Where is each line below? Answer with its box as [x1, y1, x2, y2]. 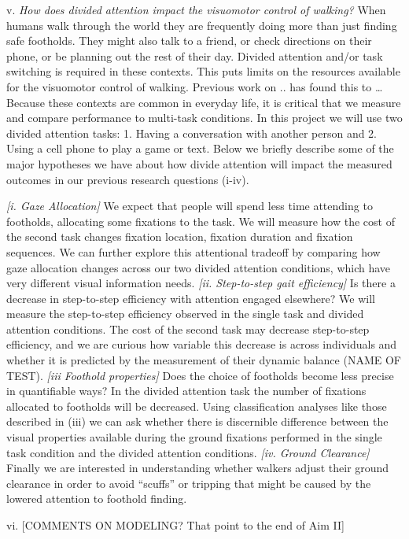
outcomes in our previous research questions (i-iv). [6, 171, 249, 187]
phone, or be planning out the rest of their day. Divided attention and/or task [6, 47, 383, 64]
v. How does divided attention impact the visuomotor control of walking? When [6, 2, 386, 17]
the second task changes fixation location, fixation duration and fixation [6, 228, 353, 245]
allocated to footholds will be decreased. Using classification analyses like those [6, 397, 387, 414]
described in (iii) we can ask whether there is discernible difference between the [6, 413, 389, 430]
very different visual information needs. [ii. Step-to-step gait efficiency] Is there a [6, 275, 396, 291]
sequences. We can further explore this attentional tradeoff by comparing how [6, 243, 381, 260]
